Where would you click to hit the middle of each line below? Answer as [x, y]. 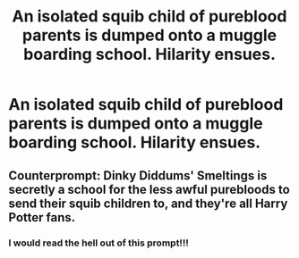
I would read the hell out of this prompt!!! [98, 243]
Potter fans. [42, 217]
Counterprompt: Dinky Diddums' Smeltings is [138, 175]
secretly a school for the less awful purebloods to [149, 189]
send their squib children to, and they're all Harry [148, 203]
